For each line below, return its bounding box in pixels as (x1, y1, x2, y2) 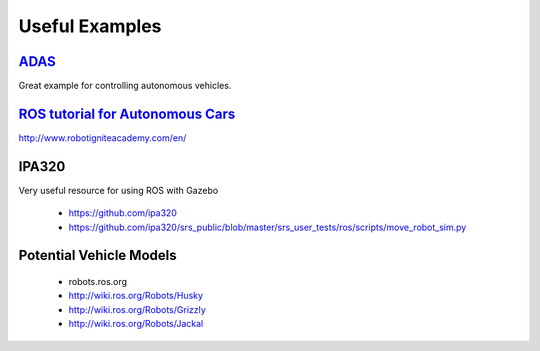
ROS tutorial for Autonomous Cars (18, 105, 236, 122)
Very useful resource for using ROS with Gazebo (18, 184, 219, 196)
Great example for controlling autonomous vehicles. (18, 80, 232, 92)
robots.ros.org (68, 276, 128, 288)
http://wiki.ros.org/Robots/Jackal (68, 318, 204, 330)
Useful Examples (18, 15, 162, 37)
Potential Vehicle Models (18, 247, 177, 264)
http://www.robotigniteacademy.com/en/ (18, 131, 187, 144)
